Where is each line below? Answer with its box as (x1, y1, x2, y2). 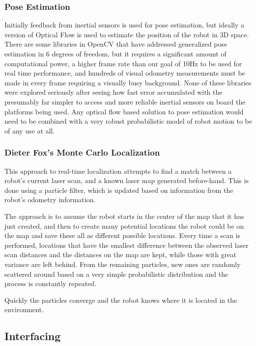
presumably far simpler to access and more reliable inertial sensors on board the (4, 96, 246, 106)
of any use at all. (4, 125, 55, 135)
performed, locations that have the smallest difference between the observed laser (4, 240, 249, 250)
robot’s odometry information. (4, 194, 96, 205)
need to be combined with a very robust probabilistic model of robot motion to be (4, 116, 252, 126)
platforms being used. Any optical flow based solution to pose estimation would (4, 106, 244, 116)
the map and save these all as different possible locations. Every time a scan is (4, 230, 240, 240)
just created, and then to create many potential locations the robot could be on (4, 220, 244, 231)
